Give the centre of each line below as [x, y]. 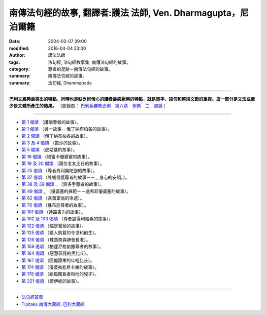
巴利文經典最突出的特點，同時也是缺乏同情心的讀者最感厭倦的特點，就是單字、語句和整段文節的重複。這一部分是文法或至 [132, 99]
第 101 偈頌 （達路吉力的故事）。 [53, 212]
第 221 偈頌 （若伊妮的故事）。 [52, 281]
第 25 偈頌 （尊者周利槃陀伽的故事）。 [59, 170]
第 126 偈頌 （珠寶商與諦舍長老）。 [56, 239]
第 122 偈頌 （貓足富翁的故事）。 [54, 226]
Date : [15, 41]
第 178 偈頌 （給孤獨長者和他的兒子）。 [60, 274]
